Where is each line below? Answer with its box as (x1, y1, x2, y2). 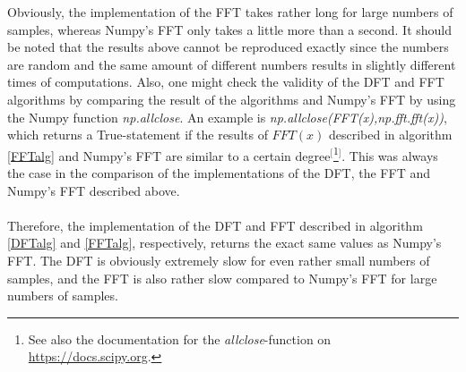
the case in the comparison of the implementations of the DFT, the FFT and (7, 164, 430, 182)
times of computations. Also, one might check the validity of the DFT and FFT (7, 72, 444, 91)
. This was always (341, 146, 438, 165)
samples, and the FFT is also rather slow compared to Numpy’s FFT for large (7, 268, 437, 287)
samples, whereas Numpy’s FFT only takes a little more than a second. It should (7, 20, 453, 38)
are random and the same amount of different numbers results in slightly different (7, 55, 456, 73)
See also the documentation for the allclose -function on (28, 329, 332, 348)
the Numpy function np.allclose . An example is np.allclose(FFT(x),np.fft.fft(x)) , (7, 107, 447, 126)
